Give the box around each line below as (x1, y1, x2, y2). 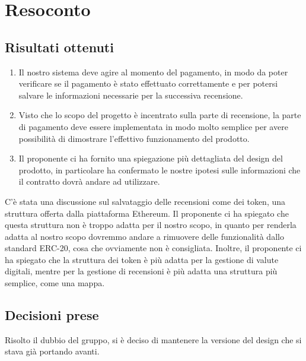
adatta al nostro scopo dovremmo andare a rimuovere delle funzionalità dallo (5, 230, 284, 242)
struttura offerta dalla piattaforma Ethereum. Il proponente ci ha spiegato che (5, 207, 289, 219)
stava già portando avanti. (5, 345, 100, 357)
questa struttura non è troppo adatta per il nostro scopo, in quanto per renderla (5, 218, 297, 231)
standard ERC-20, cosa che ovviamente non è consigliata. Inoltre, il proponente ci (5, 242, 302, 254)
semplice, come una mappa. (5, 277, 105, 289)
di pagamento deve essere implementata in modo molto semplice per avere (18, 120, 288, 132)
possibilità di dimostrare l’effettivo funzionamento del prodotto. (18, 132, 250, 144)
